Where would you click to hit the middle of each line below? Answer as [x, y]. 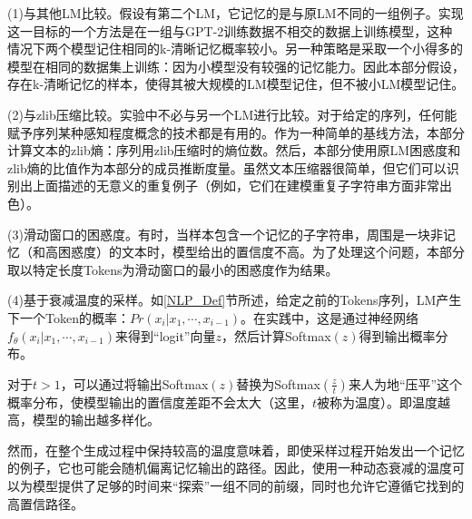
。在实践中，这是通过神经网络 [330, 317]
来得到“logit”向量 [166, 335]
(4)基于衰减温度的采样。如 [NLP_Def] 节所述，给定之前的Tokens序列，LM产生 [235, 300]
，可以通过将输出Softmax [134, 383]
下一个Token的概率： [69, 317]
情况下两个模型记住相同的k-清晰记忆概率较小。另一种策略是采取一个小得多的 [236, 49]
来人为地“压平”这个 [405, 383]
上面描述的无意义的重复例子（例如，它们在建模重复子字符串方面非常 [236, 186]
